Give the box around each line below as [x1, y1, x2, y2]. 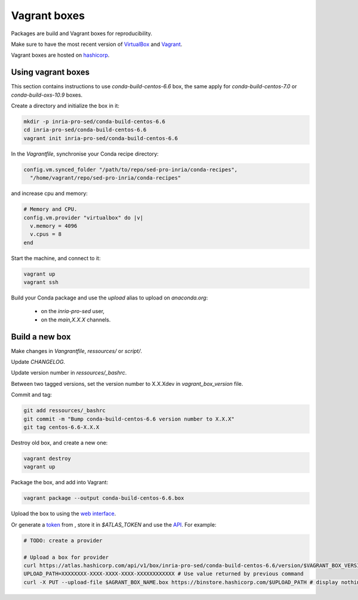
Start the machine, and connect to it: [11, 254, 101, 262]
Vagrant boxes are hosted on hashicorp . [11, 51, 110, 59]
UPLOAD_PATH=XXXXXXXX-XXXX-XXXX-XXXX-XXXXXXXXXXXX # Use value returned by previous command [23, 570, 304, 577]
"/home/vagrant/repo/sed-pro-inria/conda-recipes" [30, 175, 181, 181]
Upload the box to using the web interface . [11, 510, 116, 517]
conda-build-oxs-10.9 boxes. [11, 91, 83, 98]
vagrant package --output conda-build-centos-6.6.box [23, 495, 184, 502]
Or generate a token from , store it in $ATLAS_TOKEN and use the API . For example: [11, 521, 217, 528]
